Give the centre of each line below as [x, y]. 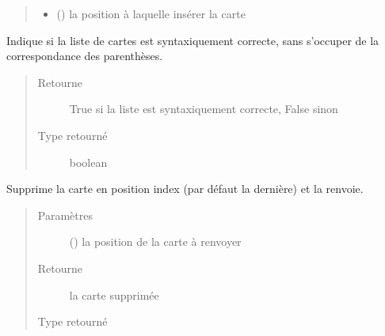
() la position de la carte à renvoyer [155, 242]
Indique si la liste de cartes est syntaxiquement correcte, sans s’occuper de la [193, 40]
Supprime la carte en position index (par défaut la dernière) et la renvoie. [185, 189]
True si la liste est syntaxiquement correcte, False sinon [204, 109]
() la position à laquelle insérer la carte [151, 13]
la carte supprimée [114, 294]
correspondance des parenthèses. [85, 56]
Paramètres [65, 215]
